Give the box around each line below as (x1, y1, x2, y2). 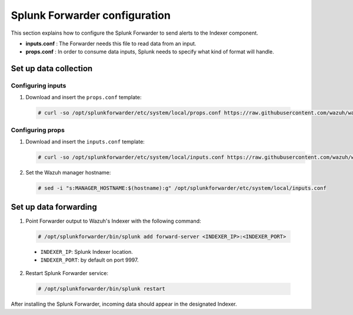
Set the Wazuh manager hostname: (25, 169, 111, 176)
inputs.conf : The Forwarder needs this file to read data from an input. (25, 40, 197, 47)
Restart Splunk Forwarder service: (25, 270, 109, 277)
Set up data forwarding (11, 202, 97, 212)
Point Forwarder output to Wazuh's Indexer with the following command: (25, 217, 201, 224)
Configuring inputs (11, 82, 66, 90)
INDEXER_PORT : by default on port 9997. (40, 256, 139, 264)
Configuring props (11, 126, 65, 134)
